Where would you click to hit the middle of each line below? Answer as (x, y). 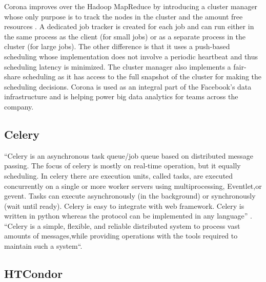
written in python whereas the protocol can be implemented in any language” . (128, 216)
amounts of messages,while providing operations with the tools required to (121, 236)
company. (19, 106)
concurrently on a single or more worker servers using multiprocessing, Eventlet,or (133, 186)
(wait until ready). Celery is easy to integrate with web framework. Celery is (124, 205)
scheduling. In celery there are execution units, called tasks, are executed (119, 175)
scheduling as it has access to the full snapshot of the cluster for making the (142, 77)
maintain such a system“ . (43, 246)
